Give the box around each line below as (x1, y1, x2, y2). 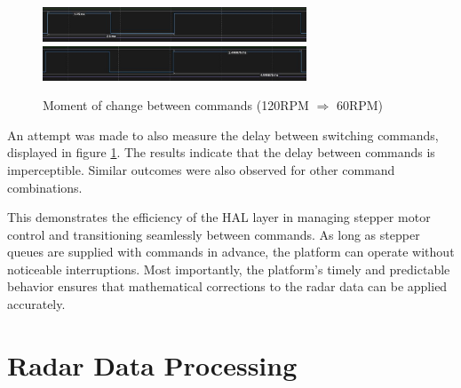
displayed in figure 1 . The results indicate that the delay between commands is (7, 143, 435, 162)
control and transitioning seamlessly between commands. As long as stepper (7, 225, 420, 243)
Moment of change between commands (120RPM (43, 96, 309, 115)
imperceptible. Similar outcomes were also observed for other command (7, 160, 395, 178)
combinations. (7, 178, 83, 196)
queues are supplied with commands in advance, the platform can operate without (7, 242, 455, 261)
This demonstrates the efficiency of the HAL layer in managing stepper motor (7, 208, 431, 226)
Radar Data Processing (7, 346, 298, 383)
